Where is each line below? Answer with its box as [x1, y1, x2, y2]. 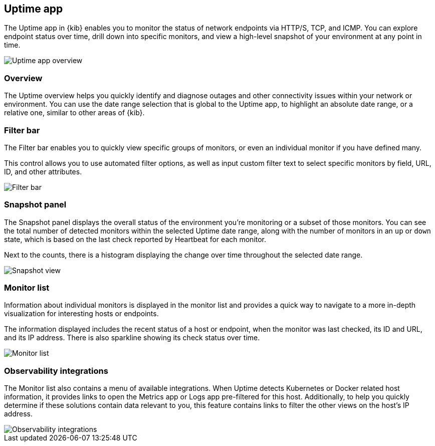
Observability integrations [4, 365, 108, 376]
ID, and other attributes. [4, 167, 82, 176]
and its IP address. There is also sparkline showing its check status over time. [4, 333, 260, 342]
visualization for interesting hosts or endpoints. [4, 309, 159, 318]
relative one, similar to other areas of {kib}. [4, 108, 145, 117]
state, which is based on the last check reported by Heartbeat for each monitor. [4, 235, 267, 244]
